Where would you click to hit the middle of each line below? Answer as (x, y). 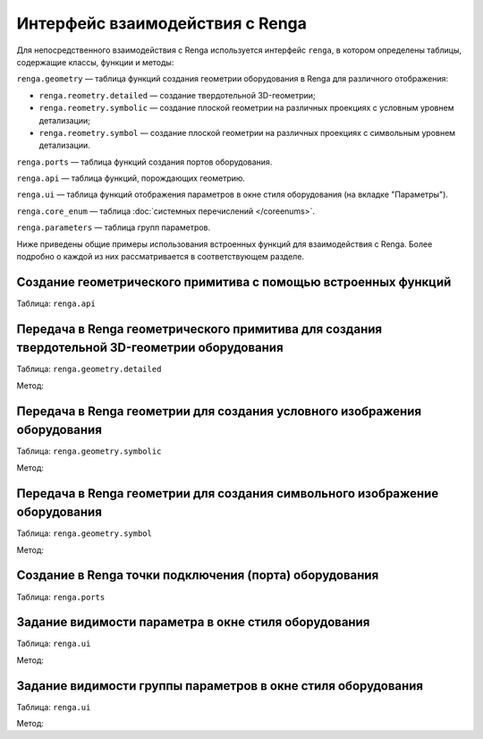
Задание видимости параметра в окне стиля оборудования (193, 622)
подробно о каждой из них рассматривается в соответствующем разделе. (160, 257)
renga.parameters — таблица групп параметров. (114, 227)
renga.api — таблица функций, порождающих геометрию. (131, 178)
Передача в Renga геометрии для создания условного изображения (219, 411)
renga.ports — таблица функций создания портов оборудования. (144, 162)
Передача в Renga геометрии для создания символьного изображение (228, 493)
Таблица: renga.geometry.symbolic (89, 451)
